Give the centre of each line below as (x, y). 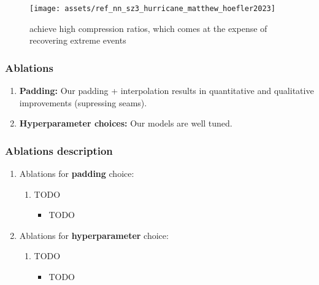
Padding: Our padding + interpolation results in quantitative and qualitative (167, 91)
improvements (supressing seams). (83, 102)
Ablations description (59, 150)
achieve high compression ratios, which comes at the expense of (148, 28)
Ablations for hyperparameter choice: (94, 235)
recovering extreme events (78, 40)
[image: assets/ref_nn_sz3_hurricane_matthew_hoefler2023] (152, 9)
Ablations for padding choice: (77, 174)
